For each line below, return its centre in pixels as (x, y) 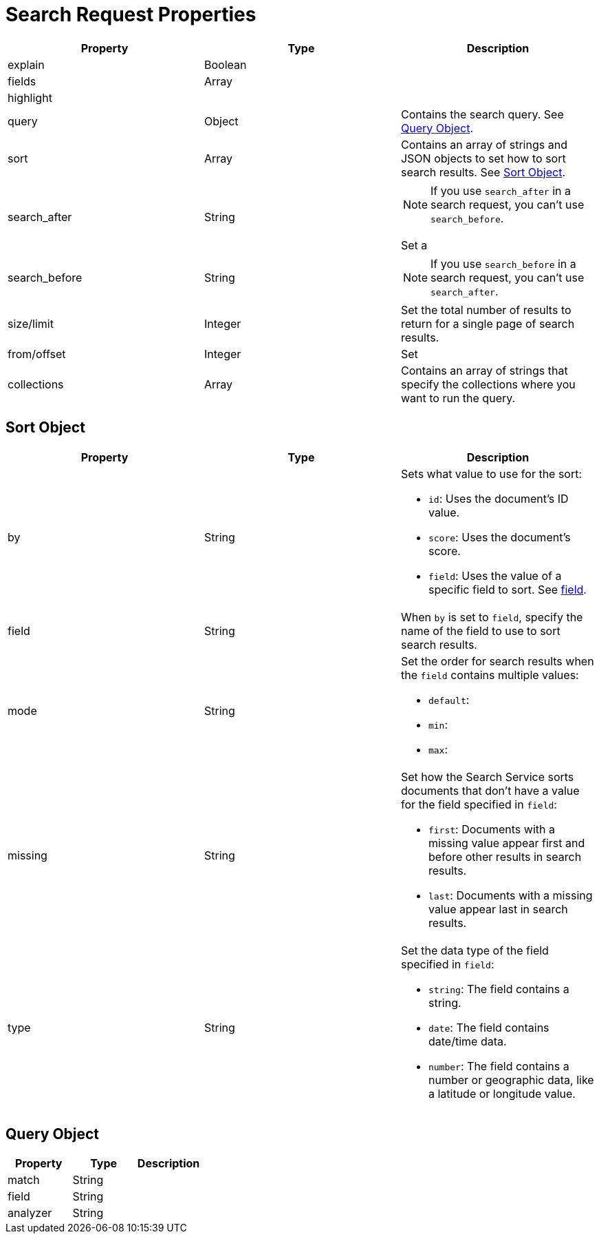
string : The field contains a (499, 989)
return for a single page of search (488, 323)
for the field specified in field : (479, 804)
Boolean (225, 64)
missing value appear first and (507, 843)
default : (449, 699)
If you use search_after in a (501, 190)
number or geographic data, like (511, 1080)
